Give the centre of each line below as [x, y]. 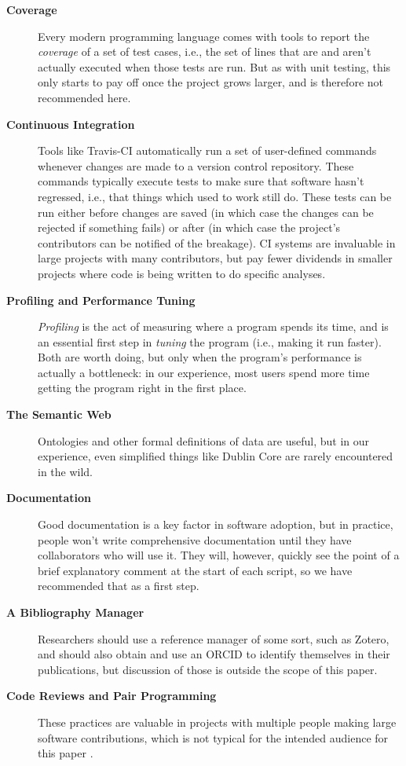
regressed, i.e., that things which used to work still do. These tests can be [215, 196]
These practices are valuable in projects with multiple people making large [217, 722]
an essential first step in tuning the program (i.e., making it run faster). [210, 341]
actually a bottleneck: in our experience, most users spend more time [204, 372]
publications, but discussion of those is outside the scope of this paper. [208, 669]
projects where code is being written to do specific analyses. [182, 273]
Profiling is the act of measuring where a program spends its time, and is [213, 326]
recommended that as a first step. [119, 586]
